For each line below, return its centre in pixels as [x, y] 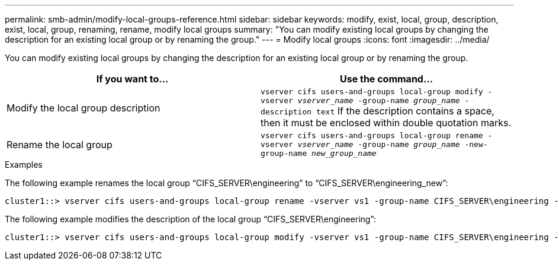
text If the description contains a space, [405, 111]
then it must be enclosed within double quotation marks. [386, 123]
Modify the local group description [83, 108]
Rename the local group [60, 144]
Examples [24, 165]
